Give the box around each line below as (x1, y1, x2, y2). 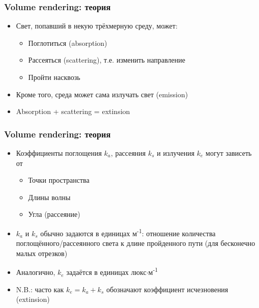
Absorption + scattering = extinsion (16, 106, 130, 117)
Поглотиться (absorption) (28, 37, 107, 48)
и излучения (157, 148, 195, 158)
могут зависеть (206, 148, 252, 158)
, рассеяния (110, 148, 146, 158)
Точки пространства (28, 175, 90, 185)
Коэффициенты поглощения (16, 148, 102, 158)
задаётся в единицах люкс (66, 267, 147, 277)
